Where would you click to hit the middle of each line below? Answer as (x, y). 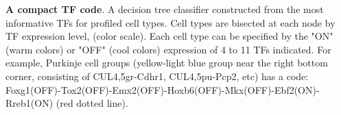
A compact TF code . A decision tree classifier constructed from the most (165, 9)
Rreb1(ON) (30, 103)
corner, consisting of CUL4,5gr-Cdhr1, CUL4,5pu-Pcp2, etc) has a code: (157, 76)
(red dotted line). (92, 103)
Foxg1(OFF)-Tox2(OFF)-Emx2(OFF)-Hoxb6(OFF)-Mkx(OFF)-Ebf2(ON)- (163, 89)
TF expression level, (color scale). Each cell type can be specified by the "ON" (169, 36)
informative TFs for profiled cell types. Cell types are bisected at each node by (170, 22)
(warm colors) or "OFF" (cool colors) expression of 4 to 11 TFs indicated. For (168, 49)
